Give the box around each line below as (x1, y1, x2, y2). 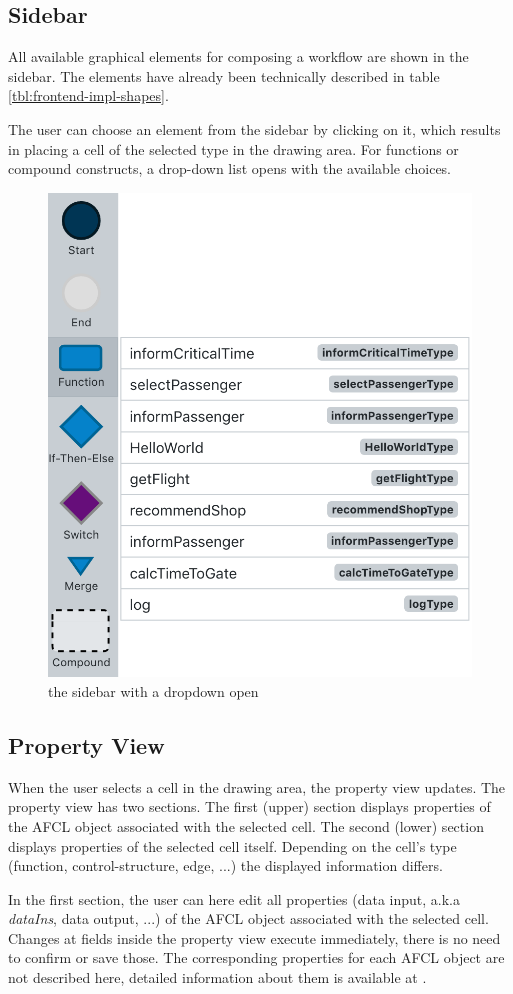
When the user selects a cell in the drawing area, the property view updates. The (8, 776, 506, 797)
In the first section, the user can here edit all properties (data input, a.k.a (8, 888, 461, 909)
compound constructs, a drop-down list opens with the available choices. (8, 158, 452, 179)
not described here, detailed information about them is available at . (8, 967, 427, 988)
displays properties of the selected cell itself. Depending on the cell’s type (8, 835, 457, 856)
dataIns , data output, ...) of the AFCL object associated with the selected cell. (8, 908, 489, 929)
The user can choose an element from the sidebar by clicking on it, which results (8, 118, 501, 139)
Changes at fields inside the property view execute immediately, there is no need (8, 927, 501, 948)
